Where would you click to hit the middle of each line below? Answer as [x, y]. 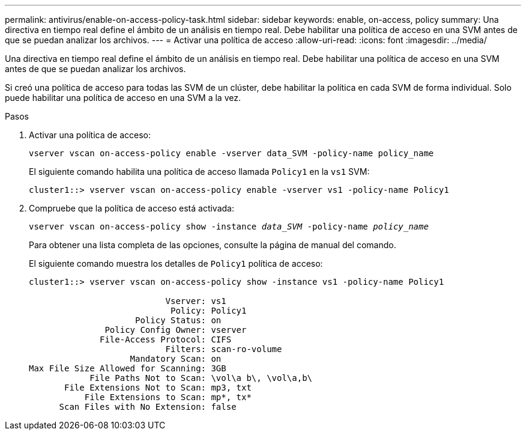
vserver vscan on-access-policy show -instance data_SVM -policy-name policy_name [229, 227]
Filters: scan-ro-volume [224, 349]
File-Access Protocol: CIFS [166, 339]
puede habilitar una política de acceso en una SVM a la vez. [123, 98]
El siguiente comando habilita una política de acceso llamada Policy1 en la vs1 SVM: [199, 172]
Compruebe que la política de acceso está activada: [132, 208]
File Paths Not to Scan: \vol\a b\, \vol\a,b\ [201, 378]
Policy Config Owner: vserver [176, 330]
